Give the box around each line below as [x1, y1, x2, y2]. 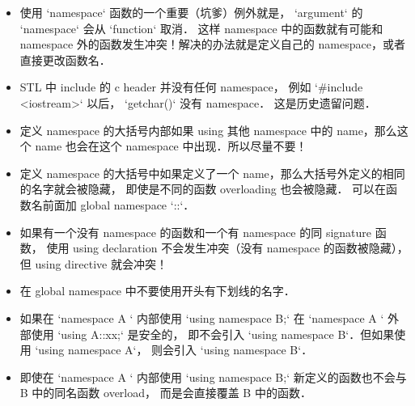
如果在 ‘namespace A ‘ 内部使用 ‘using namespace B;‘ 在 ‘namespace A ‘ [19, 309, 384, 326]
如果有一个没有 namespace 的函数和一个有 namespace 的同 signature [19, 223, 372, 240]
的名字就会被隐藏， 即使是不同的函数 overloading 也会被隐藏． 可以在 [19, 180, 387, 197]
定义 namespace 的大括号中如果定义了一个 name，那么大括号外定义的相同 [19, 164, 405, 181]
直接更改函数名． [19, 51, 111, 68]
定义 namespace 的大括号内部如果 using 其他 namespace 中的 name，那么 [19, 121, 397, 138]
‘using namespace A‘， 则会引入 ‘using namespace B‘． [35, 341, 313, 358]
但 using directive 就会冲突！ [19, 255, 167, 272]
